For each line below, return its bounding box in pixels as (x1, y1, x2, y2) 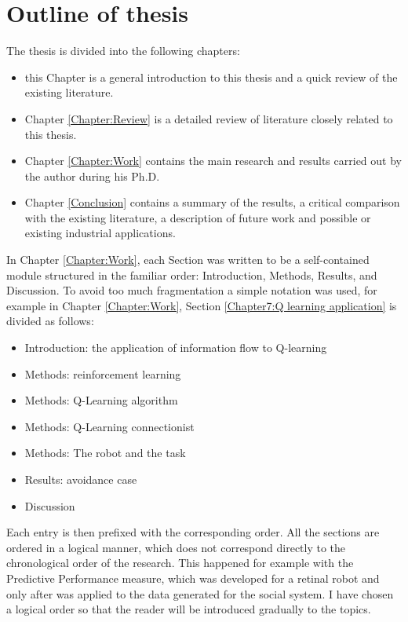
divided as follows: (6, 313, 94, 329)
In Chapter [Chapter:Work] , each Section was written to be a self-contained (6, 251, 370, 268)
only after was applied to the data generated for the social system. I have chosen (6, 585, 394, 602)
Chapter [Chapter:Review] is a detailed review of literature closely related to (24, 110, 393, 126)
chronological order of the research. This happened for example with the (6, 554, 354, 571)
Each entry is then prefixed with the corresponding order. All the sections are (6, 524, 380, 540)
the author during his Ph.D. (24, 167, 160, 184)
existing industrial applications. (24, 225, 176, 241)
